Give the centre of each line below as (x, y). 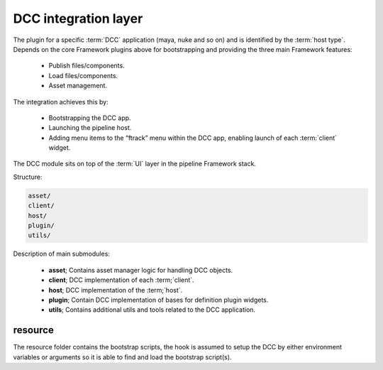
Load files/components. (83, 75)
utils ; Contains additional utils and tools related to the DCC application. (152, 310)
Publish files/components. (87, 66)
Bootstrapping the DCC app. (90, 118)
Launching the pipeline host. (90, 128)
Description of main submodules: (61, 254)
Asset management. (78, 86)
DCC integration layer (78, 18)
